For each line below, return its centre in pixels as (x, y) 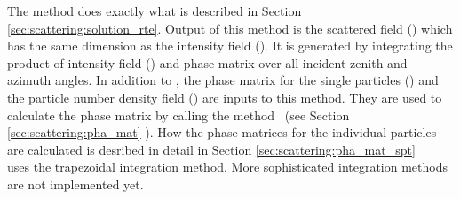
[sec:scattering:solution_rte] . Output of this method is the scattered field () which (230, 28)
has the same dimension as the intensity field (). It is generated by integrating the (230, 46)
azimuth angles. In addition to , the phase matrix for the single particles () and (223, 80)
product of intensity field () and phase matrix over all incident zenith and (207, 62)
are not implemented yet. (75, 184)
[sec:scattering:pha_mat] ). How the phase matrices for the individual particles (222, 132)
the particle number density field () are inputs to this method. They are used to (225, 97)
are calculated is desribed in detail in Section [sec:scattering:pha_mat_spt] (211, 149)
